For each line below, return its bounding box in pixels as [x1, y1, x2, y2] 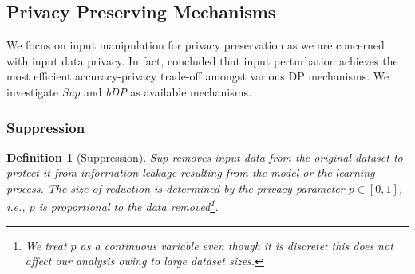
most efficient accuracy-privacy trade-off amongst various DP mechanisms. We [6, 68, 389, 84]
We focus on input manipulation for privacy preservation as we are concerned [6, 37, 385, 53]
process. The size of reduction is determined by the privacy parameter [6, 179, 345, 196]
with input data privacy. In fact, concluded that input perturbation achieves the [6, 52, 398, 68]
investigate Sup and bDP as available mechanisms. [6, 83, 251, 100]
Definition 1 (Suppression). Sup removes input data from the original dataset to [6, 148, 403, 165]
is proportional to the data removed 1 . [38, 196, 219, 215]
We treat [25, 237, 67, 253]
